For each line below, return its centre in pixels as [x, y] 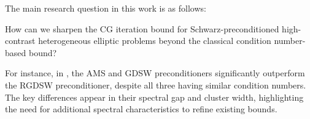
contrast [20, 41]
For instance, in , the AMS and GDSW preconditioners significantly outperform [155, 73]
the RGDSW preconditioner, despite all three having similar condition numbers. [156, 85]
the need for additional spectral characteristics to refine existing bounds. [141, 109]
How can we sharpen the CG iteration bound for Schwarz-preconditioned [142, 28]
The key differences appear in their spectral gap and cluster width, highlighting [154, 97]
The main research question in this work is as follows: [106, 8]
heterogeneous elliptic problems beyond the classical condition [155, 41]
